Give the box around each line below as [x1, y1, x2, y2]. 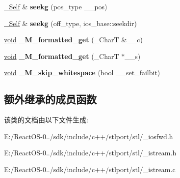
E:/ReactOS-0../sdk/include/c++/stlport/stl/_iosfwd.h [4, 131, 173, 141]
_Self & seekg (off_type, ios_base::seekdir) [4, 18, 137, 28]
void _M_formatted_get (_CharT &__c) [4, 34, 143, 45]
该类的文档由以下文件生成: [4, 115, 88, 125]
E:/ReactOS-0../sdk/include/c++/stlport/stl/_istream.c [4, 164, 176, 174]
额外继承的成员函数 [4, 91, 97, 107]
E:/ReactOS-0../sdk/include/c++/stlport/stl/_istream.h [4, 148, 177, 158]
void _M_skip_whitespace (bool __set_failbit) [4, 67, 160, 78]
